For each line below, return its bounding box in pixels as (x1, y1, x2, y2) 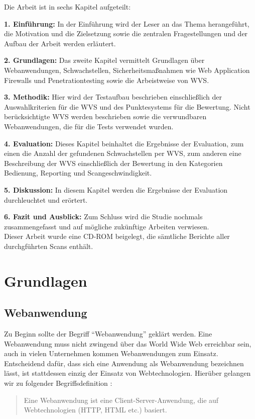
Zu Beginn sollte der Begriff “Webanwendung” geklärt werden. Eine (4, 328, 212, 339)
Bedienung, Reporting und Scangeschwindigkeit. (4, 167, 152, 178)
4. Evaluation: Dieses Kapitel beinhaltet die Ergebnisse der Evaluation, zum (4, 138, 244, 148)
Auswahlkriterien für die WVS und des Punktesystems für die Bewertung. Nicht (4, 101, 250, 112)
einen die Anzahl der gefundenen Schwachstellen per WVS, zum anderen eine (4, 148, 241, 158)
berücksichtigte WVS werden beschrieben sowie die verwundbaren (4, 111, 207, 122)
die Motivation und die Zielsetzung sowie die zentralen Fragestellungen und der (4, 28, 248, 39)
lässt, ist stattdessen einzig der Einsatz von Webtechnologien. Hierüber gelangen (4, 368, 251, 378)
